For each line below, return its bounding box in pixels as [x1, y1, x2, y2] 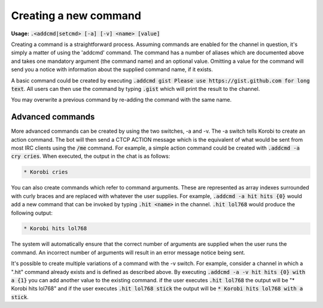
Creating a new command [11, 9, 142, 22]
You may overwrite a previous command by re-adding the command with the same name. [11, 96, 232, 103]
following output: [11, 209, 53, 216]
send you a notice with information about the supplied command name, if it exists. [11, 66, 214, 73]
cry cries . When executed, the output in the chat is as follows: [11, 153, 170, 160]
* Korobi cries [23, 169, 68, 176]
